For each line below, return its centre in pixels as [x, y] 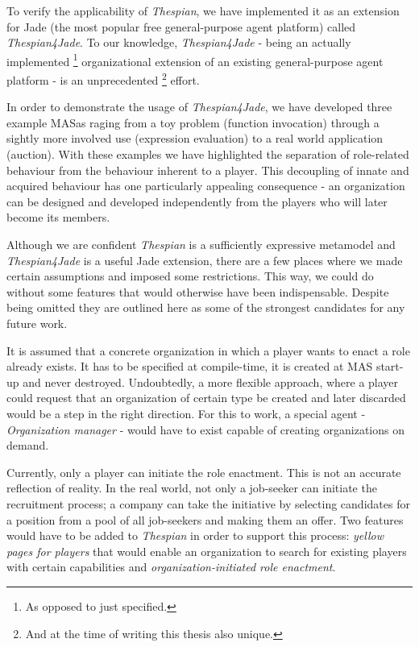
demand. [28, 445]
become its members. [58, 217]
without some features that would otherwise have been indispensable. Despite [198, 291]
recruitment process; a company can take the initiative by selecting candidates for [208, 503]
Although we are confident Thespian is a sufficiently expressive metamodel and [201, 245]
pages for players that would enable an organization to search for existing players [207, 551]
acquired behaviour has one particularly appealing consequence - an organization [206, 186]
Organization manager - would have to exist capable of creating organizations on [205, 429]
